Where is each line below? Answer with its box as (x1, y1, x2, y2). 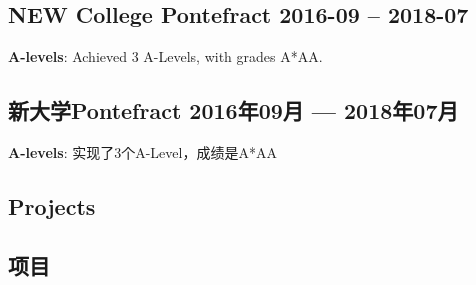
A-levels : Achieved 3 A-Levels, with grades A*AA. (8, 46, 323, 67)
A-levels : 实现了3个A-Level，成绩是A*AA (8, 142, 277, 162)
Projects (8, 190, 96, 221)
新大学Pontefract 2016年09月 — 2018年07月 (8, 95, 459, 126)
